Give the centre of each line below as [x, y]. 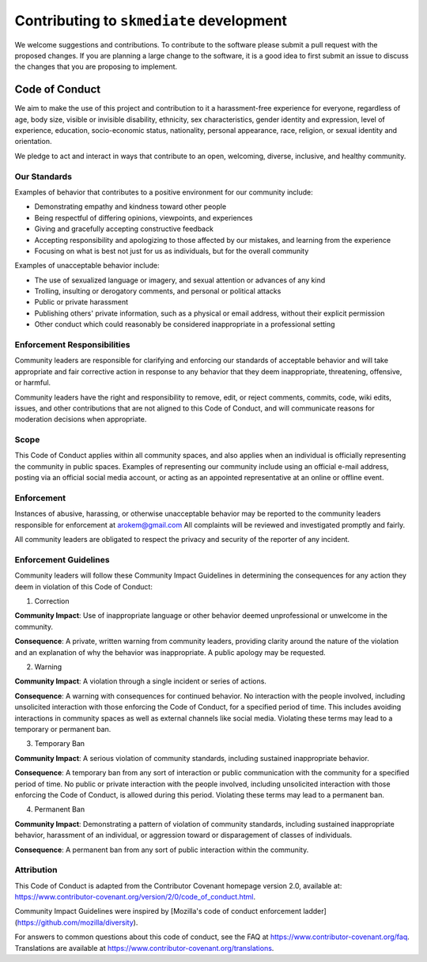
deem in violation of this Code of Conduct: [84, 586]
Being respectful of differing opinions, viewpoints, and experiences [144, 218]
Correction [52, 601]
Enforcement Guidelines [62, 559]
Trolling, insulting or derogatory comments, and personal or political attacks [158, 291]
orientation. [33, 142]
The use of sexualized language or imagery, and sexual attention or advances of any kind [180, 280]
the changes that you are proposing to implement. [96, 66]
